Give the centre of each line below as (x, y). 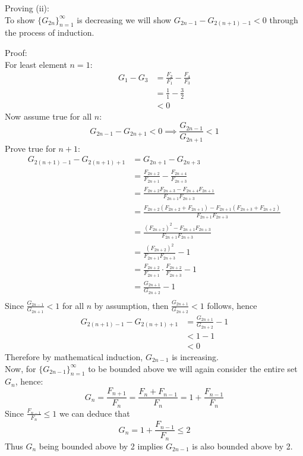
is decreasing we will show (124, 19)
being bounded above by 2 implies (101, 446)
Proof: (16, 52)
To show (20, 19)
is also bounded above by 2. (242, 446)
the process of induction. (50, 32)
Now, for (20, 368)
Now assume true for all (48, 116)
